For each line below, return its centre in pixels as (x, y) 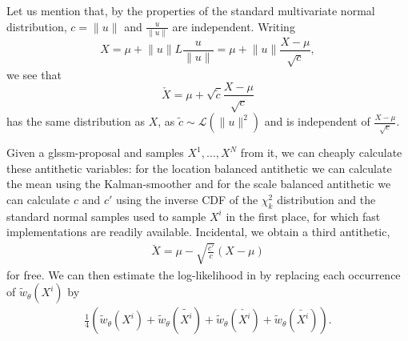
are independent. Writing (234, 26)
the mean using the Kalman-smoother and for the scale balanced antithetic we (199, 184)
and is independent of (317, 121)
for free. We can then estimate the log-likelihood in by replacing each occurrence (204, 274)
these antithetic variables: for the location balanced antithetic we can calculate (199, 168)
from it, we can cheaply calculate (321, 152)
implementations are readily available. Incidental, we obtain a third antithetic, (198, 232)
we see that (34, 74)
